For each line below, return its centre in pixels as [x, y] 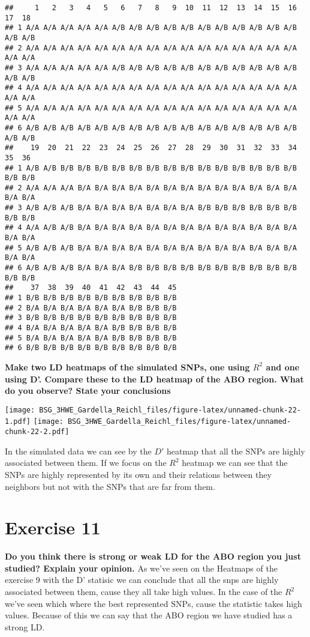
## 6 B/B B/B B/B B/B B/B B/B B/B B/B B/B [91, 348]
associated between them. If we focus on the [86, 463]
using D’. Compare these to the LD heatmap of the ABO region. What [154, 379]
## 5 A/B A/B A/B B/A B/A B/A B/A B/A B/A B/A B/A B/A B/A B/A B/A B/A [151, 248]
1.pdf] [18, 422]
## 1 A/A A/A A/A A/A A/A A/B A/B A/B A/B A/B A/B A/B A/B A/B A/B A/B [151, 28]
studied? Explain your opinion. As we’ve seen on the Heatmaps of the [141, 568]
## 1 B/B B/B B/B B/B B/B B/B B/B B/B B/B [91, 298]
